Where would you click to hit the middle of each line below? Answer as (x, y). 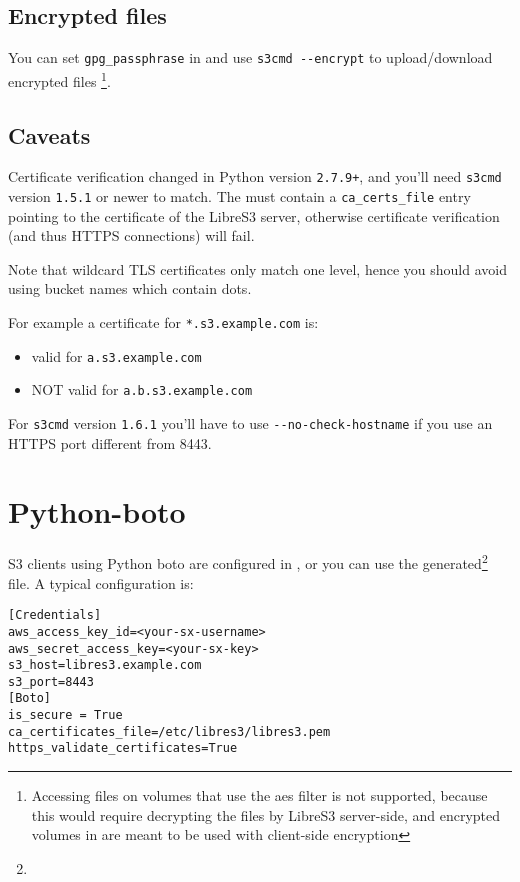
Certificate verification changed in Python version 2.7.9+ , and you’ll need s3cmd (255, 176)
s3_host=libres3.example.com (105, 665)
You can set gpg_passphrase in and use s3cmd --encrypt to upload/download (250, 57)
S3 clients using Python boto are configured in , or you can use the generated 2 (248, 561)
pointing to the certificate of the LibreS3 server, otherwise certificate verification (254, 215)
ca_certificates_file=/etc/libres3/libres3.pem (169, 731)
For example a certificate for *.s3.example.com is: (163, 322)
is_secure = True (65, 715)
